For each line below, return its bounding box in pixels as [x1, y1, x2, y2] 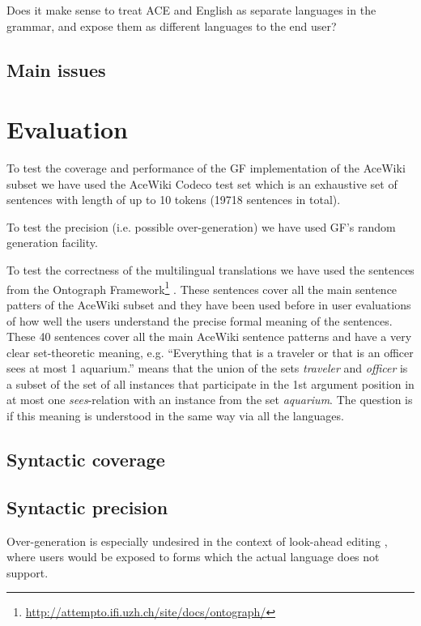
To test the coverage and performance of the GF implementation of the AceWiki [6, 160, 406, 177]
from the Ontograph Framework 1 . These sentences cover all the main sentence [6, 278, 398, 297]
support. [6, 564, 49, 581]
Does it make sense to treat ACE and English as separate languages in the [6, 2, 376, 18]
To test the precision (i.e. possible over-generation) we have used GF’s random [6, 218, 396, 235]
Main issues [6, 57, 106, 82]
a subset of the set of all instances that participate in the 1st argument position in [6, 375, 415, 392]
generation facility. [6, 234, 98, 251]
